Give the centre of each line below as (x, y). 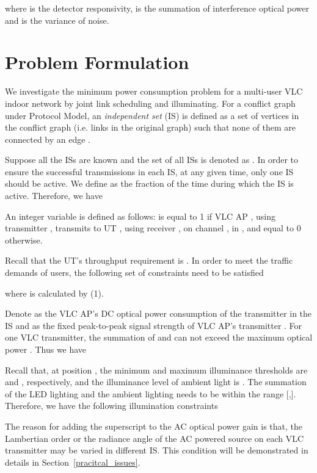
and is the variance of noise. (57, 20)
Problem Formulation (97, 62)
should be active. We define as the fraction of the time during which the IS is (149, 183)
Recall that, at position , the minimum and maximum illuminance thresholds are (156, 370)
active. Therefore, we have (54, 196)
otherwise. (24, 240)
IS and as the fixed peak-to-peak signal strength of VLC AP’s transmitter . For (154, 325)
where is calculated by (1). (54, 293)
